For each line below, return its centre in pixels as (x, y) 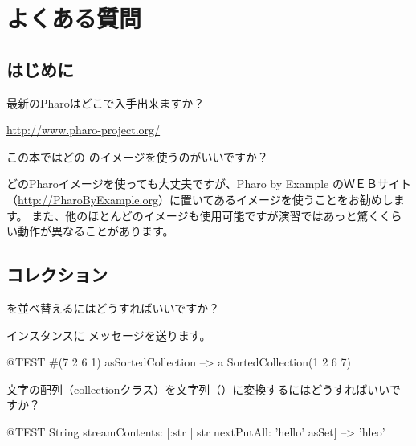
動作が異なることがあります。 (96, 231)
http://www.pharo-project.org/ (84, 130)
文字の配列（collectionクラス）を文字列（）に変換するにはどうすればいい (198, 389)
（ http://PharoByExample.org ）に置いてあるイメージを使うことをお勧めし (200, 199)
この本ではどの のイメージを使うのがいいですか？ (137, 156)
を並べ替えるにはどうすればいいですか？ (113, 307)
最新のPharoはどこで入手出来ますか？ (106, 102)
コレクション (57, 274)
